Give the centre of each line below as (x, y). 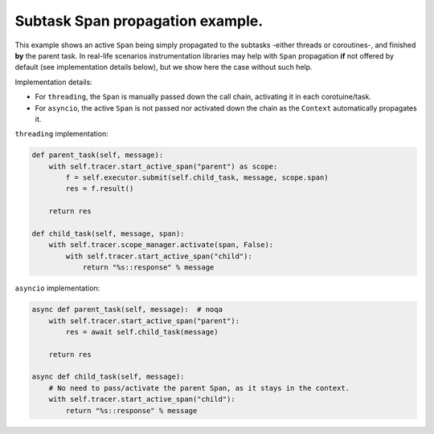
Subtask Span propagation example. (139, 21)
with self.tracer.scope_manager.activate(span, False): (161, 245)
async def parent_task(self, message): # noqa (127, 310)
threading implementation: (61, 134)
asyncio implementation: (57, 288)
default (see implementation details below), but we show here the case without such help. (164, 67)
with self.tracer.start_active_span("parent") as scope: (163, 166)
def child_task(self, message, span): (108, 234)
